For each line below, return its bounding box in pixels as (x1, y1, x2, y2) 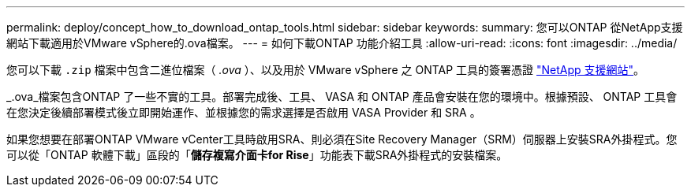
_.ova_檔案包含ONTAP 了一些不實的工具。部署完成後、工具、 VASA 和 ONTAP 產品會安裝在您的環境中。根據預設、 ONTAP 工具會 (6, 90, 678, 103)
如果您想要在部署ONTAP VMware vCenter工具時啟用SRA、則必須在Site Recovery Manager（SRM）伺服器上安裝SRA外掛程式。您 (6, 132, 678, 146)
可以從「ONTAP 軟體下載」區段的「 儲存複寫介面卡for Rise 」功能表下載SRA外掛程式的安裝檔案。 (6, 148, 508, 161)
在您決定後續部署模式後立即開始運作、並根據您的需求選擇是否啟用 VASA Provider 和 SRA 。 (6, 106, 481, 119)
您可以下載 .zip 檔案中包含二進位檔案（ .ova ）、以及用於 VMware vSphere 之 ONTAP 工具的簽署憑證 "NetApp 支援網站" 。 (6, 63, 645, 76)
